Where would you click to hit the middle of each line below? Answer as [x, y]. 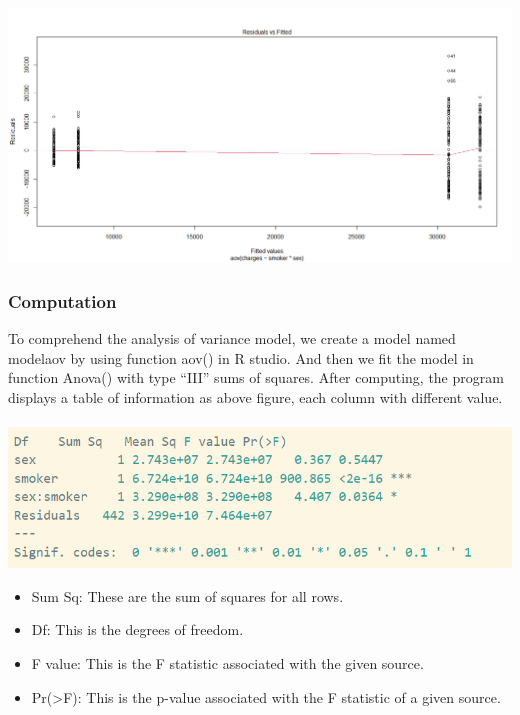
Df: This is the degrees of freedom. [137, 629]
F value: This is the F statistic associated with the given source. [227, 662]
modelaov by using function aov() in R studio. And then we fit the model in [241, 357]
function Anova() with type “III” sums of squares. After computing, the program [256, 377]
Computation [62, 300]
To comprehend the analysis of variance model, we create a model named [232, 338]
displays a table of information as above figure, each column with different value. [255, 397]
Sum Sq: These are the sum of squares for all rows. [187, 595]
